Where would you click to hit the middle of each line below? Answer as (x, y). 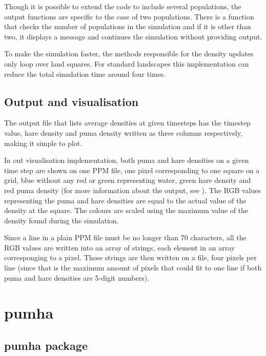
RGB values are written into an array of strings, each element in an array (120, 247)
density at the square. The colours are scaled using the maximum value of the (126, 210)
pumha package (46, 345)
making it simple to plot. (43, 143)
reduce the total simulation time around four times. (85, 74)
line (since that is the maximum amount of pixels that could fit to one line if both (133, 268)
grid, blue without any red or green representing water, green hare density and (128, 180)
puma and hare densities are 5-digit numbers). (77, 277)
